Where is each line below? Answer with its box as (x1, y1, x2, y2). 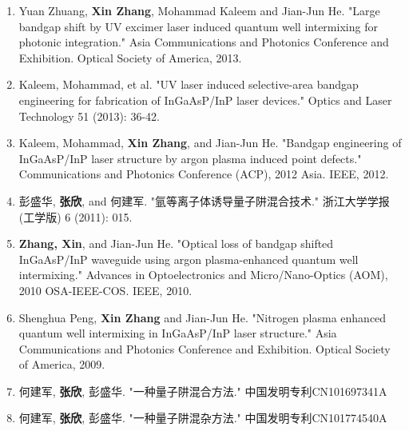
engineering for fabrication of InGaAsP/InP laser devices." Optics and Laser (18, 91, 392, 108)
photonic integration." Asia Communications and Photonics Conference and (18, 34, 389, 50)
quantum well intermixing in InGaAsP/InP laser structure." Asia (18, 325, 337, 341)
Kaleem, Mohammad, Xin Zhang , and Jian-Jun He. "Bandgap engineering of (18, 134, 402, 151)
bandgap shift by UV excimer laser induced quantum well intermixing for (18, 18, 378, 34)
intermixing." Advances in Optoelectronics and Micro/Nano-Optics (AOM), (18, 266, 388, 283)
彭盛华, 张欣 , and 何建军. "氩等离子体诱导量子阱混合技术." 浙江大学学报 (18, 192, 390, 209)
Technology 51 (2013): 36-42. (18, 107, 160, 124)
